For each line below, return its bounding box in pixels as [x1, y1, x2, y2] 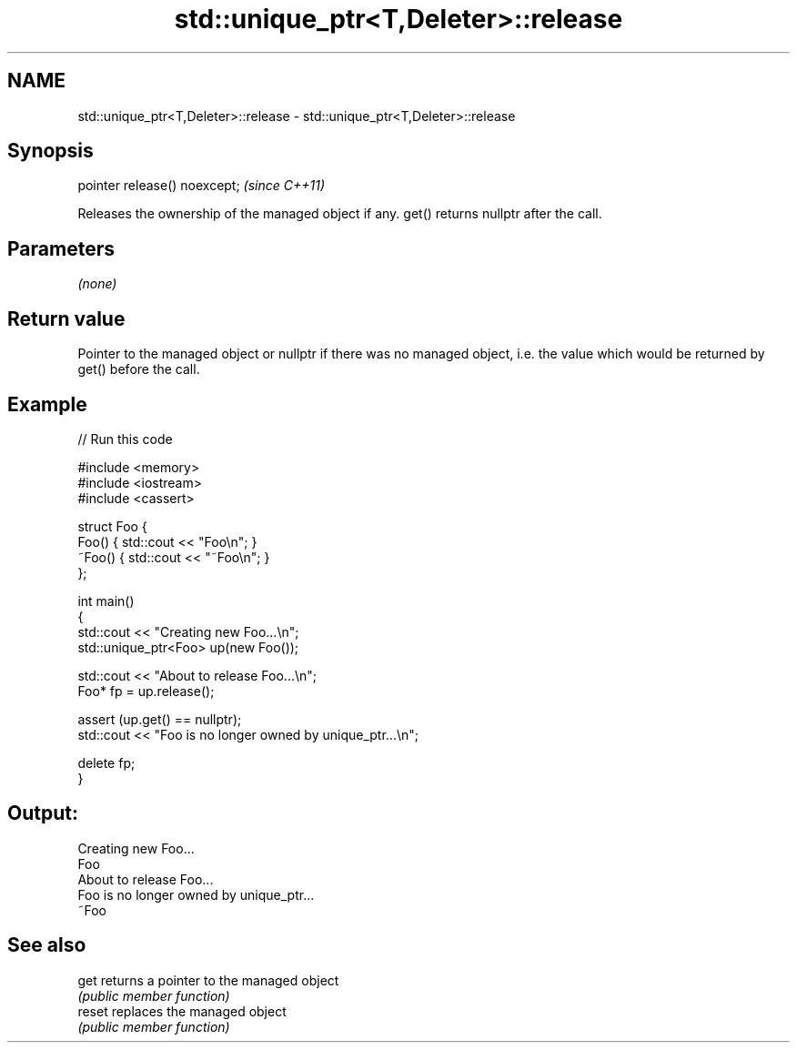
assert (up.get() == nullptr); [77, 711, 242, 727]
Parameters [7, 237, 115, 260]
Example [7, 392, 87, 416]
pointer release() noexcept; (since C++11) [77, 177, 326, 194]
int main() [77, 592, 135, 609]
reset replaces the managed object [77, 1003, 287, 1019]
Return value [7, 307, 126, 330]
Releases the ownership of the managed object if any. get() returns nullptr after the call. [77, 206, 602, 222]
